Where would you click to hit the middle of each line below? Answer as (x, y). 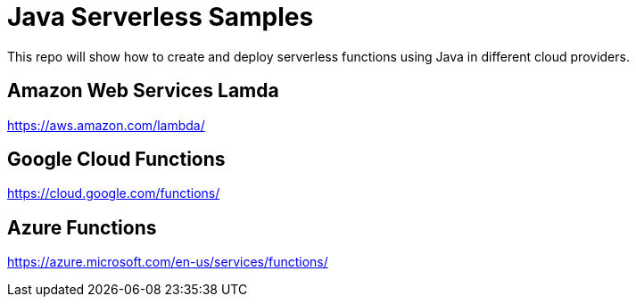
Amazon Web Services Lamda (143, 91)
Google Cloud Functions (116, 160)
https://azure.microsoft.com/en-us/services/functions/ (168, 262)
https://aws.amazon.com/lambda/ (106, 125)
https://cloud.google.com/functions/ (114, 193)
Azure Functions (82, 227)
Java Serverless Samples (161, 17)
